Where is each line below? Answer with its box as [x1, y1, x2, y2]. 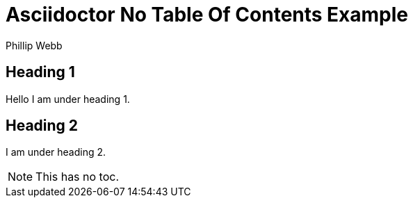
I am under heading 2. [6, 146, 106, 159]
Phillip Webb [6, 39, 63, 51]
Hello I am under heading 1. [6, 92, 130, 105]
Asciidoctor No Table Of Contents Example [6, 3, 409, 26]
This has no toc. [35, 170, 120, 184]
